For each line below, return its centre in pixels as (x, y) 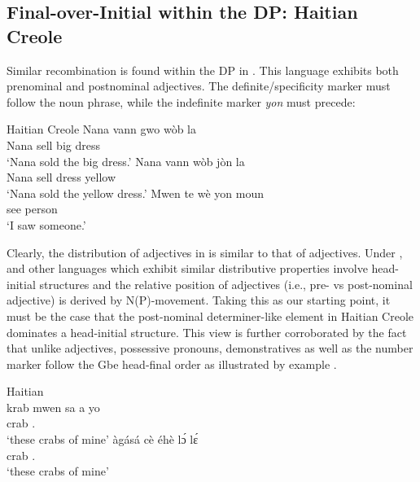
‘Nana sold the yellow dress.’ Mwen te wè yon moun (136, 193)
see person (32, 209)
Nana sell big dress (53, 145)
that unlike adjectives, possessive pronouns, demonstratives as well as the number (210, 348)
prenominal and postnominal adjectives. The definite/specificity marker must (199, 86)
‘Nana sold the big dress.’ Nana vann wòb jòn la (126, 161)
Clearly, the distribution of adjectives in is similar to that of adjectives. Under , (205, 252)
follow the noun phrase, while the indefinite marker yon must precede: (181, 101)
